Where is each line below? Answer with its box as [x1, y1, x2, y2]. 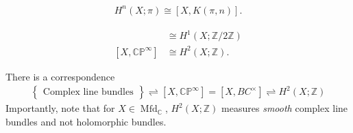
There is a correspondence [5, 69, 115, 83]
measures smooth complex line [221, 101, 348, 115]
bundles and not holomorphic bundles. [5, 114, 167, 128]
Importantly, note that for [5, 101, 115, 115]
